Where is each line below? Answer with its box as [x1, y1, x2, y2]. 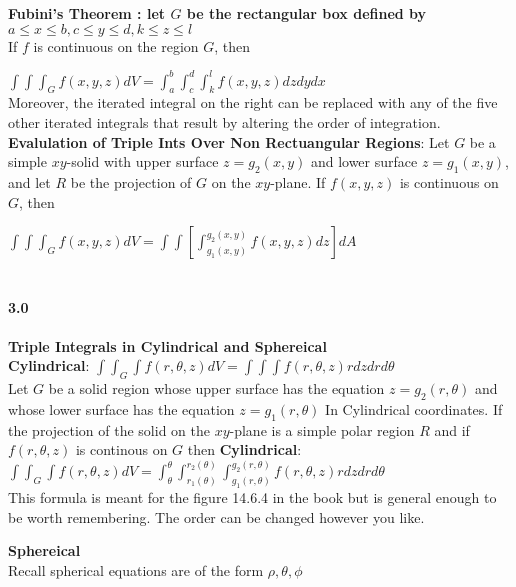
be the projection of [70, 172, 192, 193]
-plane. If [270, 172, 326, 193]
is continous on [75, 439, 168, 460]
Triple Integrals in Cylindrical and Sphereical [8, 335, 327, 356]
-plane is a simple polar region [229, 419, 415, 440]
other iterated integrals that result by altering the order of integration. [8, 112, 441, 133]
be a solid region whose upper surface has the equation [48, 378, 385, 399]
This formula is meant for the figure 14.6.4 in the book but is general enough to [8, 487, 497, 507]
